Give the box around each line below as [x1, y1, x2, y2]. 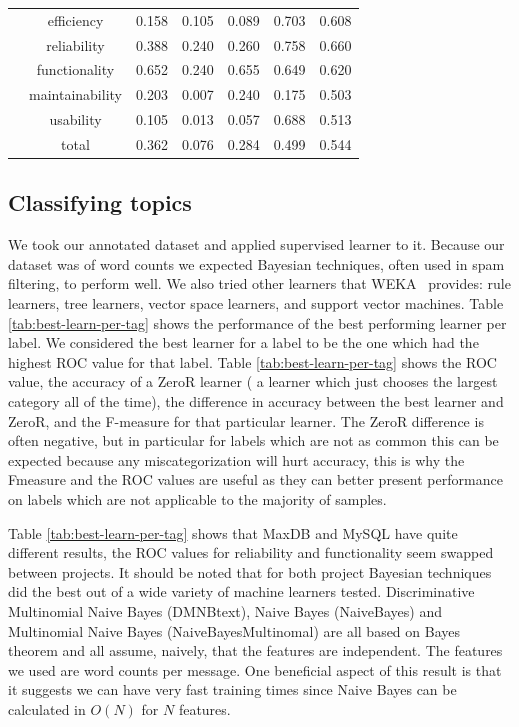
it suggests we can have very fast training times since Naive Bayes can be [8, 679, 457, 700]
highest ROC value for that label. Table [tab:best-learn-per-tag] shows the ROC [8, 351, 497, 372]
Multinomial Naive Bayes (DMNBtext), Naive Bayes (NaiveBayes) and [8, 600, 442, 621]
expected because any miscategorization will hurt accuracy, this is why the [8, 449, 465, 470]
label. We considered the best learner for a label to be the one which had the [8, 332, 479, 353]
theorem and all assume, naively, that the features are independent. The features [8, 640, 503, 661]
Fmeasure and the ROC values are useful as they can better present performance [8, 469, 503, 490]
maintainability [29, 84, 122, 105]
